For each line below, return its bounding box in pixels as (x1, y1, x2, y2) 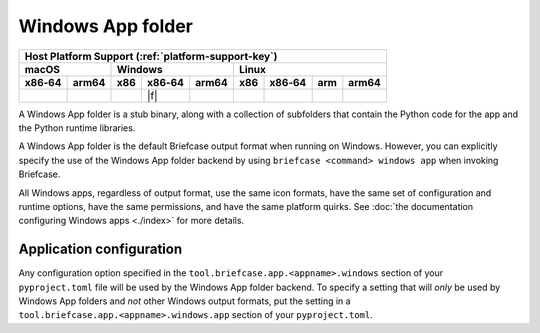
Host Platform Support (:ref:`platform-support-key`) (24, 49, 278, 63)
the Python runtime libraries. (18, 121, 136, 134)
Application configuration (18, 241, 183, 258)
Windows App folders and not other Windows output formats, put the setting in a (18, 295, 351, 307)
